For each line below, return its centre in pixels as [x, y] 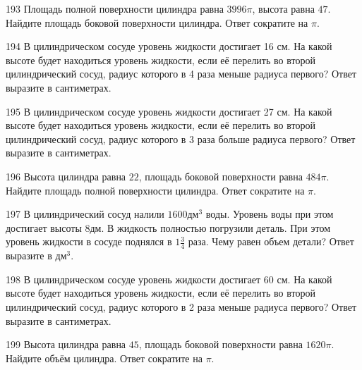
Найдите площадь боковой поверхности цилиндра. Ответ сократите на [157, 22]
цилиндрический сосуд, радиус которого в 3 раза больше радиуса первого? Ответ [181, 138]
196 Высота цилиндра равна [66, 176]
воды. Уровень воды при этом [270, 214]
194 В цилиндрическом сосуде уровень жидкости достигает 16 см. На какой [169, 46]
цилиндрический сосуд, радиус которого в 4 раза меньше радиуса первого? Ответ [181, 74]
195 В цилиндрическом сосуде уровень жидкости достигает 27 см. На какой [169, 111]
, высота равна [283, 8]
